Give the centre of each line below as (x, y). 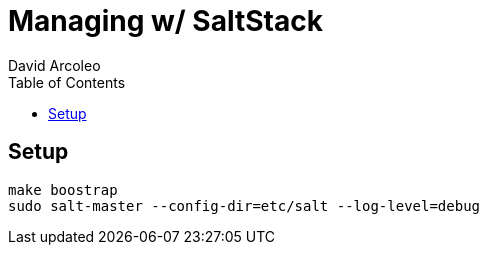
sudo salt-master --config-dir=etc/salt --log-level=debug (244, 205)
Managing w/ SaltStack (165, 21)
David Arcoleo (54, 65)
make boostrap (63, 189)
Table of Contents (67, 82)
